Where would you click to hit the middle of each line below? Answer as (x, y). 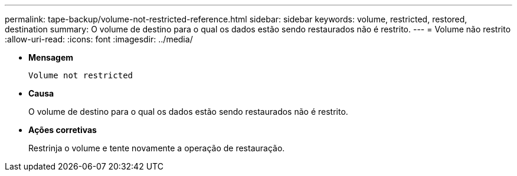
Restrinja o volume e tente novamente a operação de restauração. (157, 148)
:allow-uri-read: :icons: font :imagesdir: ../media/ (99, 39)
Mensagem (51, 57)
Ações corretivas (63, 130)
